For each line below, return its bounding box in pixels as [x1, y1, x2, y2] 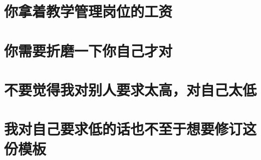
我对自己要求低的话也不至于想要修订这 [4, 118, 257, 139]
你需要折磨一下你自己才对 [4, 40, 173, 60]
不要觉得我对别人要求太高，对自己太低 [4, 79, 257, 99]
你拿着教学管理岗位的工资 [4, 1, 173, 21]
